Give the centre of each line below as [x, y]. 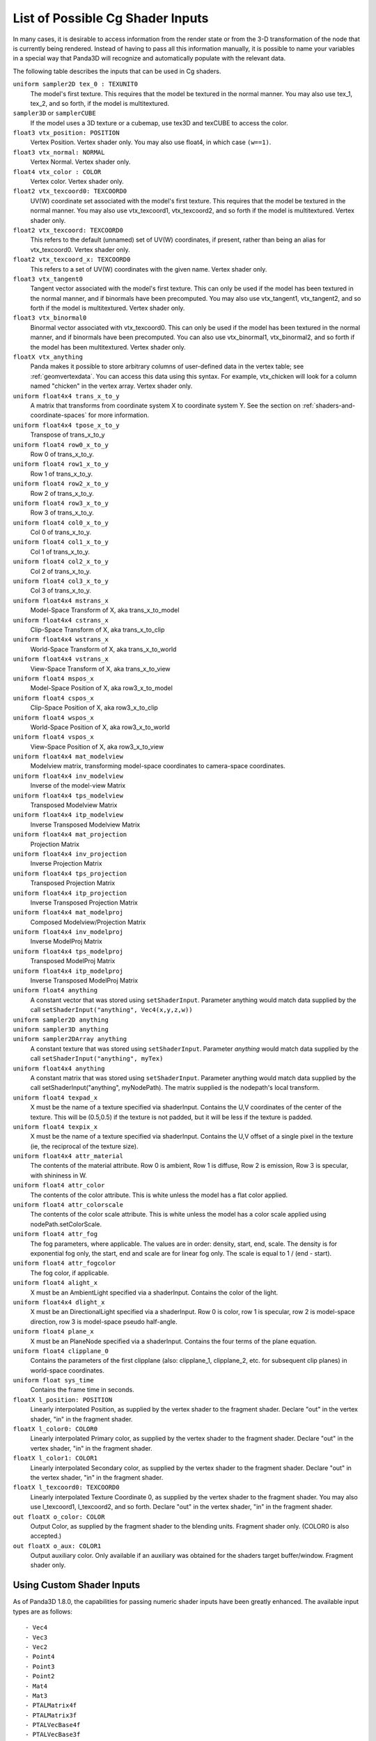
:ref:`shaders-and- [328, 405]
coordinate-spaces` [58, 415]
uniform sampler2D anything [61, 1020]
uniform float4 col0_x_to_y [61, 523]
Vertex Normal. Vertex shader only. [80, 162]
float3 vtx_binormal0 [50, 318]
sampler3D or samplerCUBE [55, 113]
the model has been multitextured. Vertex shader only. [108, 347]
